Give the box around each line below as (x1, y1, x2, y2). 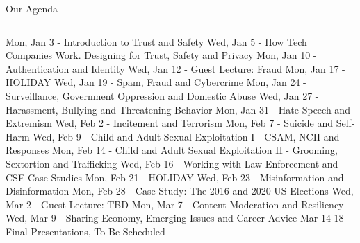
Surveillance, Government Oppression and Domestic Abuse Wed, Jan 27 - (6, 88, 319, 102)
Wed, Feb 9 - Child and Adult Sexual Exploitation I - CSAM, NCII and (33, 129, 340, 143)
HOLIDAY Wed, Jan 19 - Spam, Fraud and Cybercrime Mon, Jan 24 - (6, 75, 306, 89)
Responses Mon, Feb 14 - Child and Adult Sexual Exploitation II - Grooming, (6, 143, 338, 157)
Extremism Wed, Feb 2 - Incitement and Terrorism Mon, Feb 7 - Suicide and (6, 116, 334, 130)
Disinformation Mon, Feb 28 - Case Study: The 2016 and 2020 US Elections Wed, (6, 183, 354, 198)
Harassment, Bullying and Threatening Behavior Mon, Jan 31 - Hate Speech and (6, 102, 350, 116)
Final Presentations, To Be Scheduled (6, 224, 165, 238)
